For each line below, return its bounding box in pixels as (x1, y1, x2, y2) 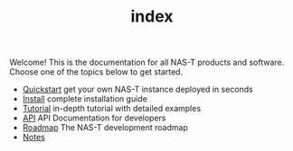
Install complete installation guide (22, 93, 147, 104)
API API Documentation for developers (22, 112, 166, 123)
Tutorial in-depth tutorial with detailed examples (22, 103, 202, 114)
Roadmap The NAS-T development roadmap (22, 122, 188, 133)
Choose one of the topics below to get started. (9, 67, 184, 77)
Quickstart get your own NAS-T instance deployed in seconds (22, 84, 253, 95)
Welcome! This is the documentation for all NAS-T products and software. (9, 57, 285, 68)
